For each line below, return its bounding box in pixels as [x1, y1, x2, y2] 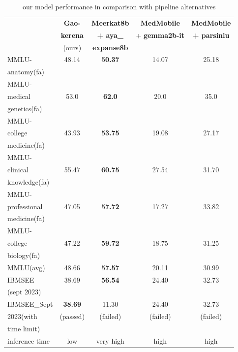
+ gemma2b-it [136, 30, 185, 40]
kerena [60, 30, 84, 40]
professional [7, 201, 43, 211]
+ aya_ [97, 30, 123, 40]
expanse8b [92, 42, 128, 52]
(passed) [59, 311, 85, 321]
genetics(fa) [7, 103, 42, 113]
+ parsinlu [192, 30, 230, 40]
